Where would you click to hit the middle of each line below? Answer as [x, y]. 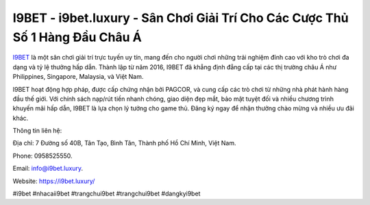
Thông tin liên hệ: [37, 131]
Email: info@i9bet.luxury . [48, 169]
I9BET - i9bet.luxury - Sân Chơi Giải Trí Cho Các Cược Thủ [181, 18]
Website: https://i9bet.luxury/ [54, 181]
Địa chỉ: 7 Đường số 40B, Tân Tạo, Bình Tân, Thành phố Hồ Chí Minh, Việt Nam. [124, 143]
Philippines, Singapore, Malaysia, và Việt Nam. [78, 77]
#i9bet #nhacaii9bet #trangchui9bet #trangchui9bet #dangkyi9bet [107, 194]
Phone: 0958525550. [42, 156]
